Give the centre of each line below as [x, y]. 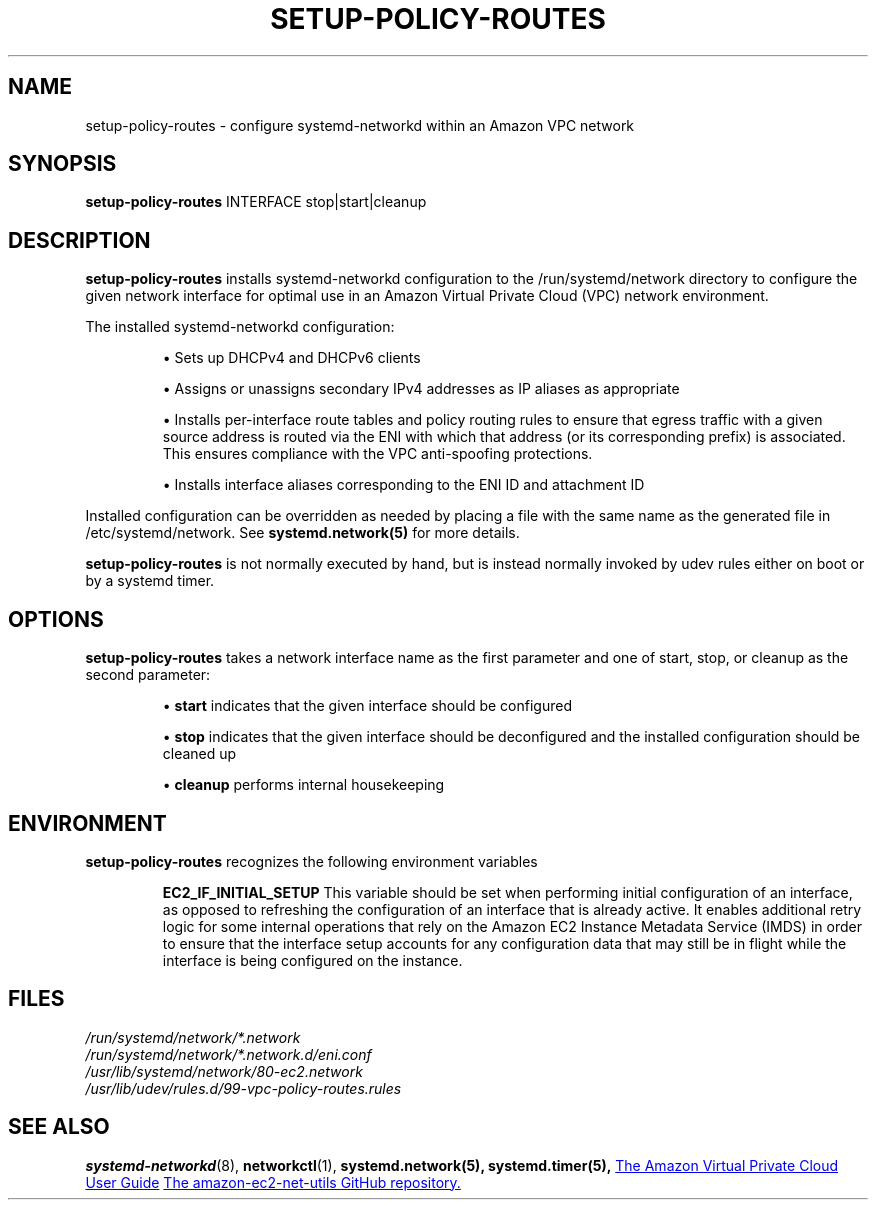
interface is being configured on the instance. [312, 960]
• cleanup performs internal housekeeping [303, 785]
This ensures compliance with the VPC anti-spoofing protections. [377, 454]
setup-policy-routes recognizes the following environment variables [311, 861]
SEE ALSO [59, 1127]
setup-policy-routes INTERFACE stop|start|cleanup [256, 202]
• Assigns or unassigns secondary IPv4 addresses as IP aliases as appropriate [421, 389]
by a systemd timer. [150, 581]
